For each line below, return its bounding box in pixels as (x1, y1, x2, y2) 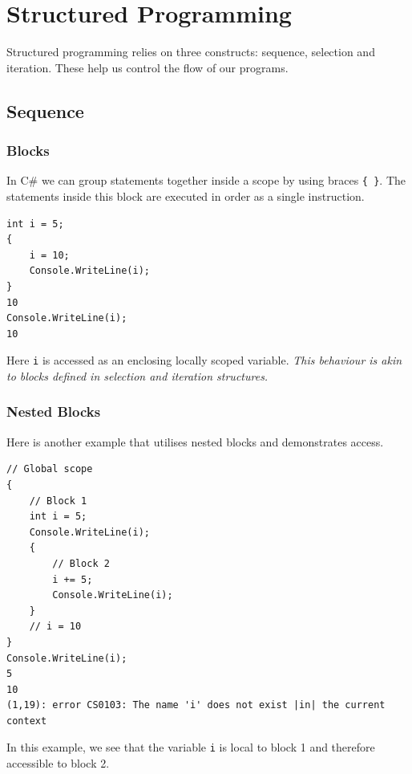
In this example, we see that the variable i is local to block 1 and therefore (6, 739, 375, 756)
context (6, 715, 47, 727)
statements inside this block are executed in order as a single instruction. (6, 187, 365, 204)
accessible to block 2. (6, 755, 110, 772)
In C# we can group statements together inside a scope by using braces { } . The (6, 172, 406, 189)
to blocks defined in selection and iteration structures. (6, 367, 269, 384)
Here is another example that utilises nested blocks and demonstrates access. (6, 433, 384, 450)
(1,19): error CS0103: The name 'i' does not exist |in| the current (6, 699, 386, 711)
